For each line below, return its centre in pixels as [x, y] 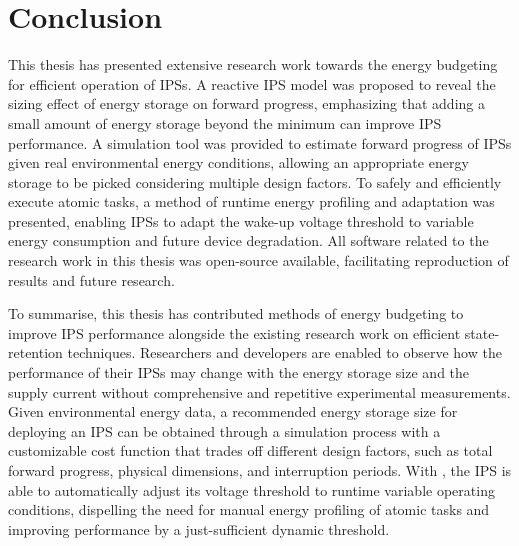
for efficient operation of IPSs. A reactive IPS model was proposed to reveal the [252, 83]
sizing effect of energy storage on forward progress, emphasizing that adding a [246, 103]
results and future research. [91, 279]
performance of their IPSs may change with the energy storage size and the [239, 372]
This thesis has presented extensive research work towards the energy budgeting [253, 64]
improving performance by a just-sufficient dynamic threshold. [199, 528]
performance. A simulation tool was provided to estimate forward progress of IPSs [260, 142]
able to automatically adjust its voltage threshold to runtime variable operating [251, 489]
